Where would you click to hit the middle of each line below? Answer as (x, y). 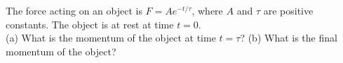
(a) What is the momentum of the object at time (111, 38)
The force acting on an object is (74, 10)
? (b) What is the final (289, 38)
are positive (288, 10)
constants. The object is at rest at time (90, 24)
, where (207, 10)
